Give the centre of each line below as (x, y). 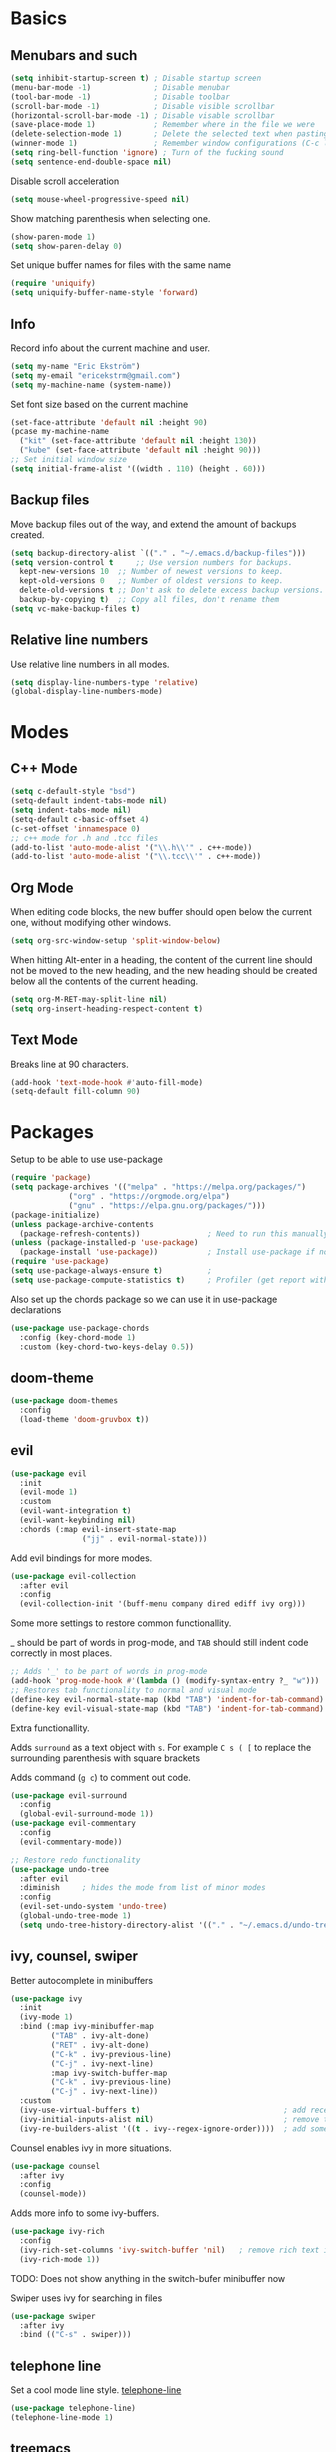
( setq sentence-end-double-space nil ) (91, 162)
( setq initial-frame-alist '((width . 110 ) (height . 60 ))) (138, 468)
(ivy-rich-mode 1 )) (60, 2259)
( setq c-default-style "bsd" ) (73, 792)
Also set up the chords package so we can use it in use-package (144, 1299)
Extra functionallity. (50, 1728)
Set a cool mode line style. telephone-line (96, 2390)
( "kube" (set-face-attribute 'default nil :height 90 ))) (140, 450)
